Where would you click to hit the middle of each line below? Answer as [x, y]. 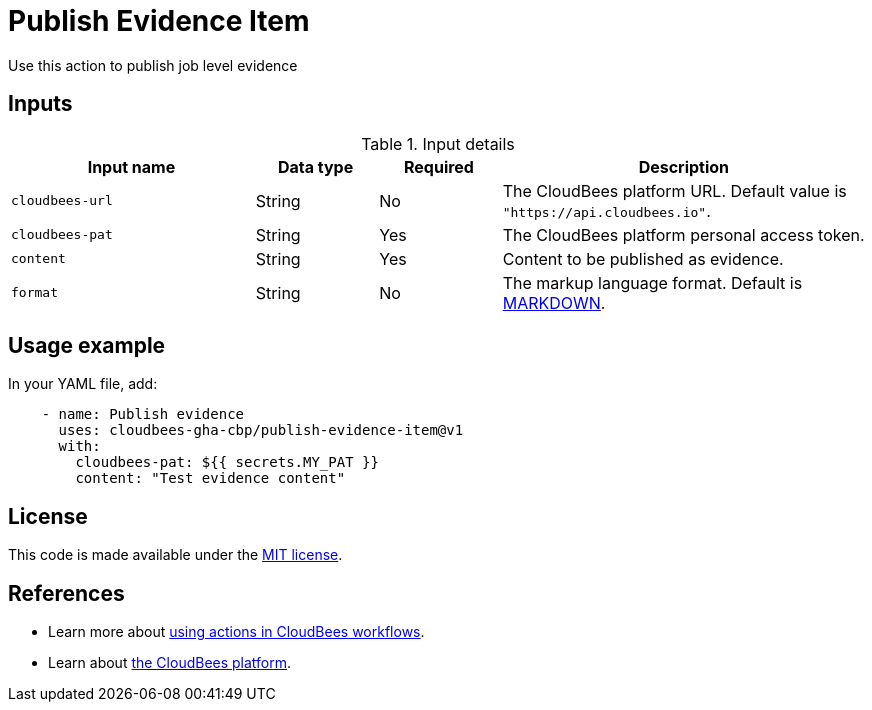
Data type [315, 166]
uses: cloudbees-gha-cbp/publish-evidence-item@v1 [261, 430]
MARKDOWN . [554, 302]
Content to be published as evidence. [643, 258]
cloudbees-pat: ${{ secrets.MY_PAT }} [227, 462]
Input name [131, 166]
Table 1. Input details [438, 143]
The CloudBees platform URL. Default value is [674, 190]
